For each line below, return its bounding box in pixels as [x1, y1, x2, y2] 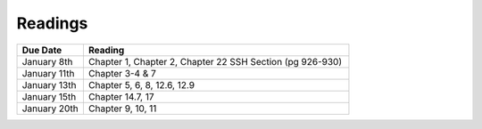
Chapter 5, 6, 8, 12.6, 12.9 [87, 78, 195, 91]
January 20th [21, 102, 79, 115]
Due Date [21, 44, 62, 56]
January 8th [21, 55, 73, 68]
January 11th [21, 67, 75, 79]
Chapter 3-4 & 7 [87, 67, 156, 79]
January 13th [21, 78, 77, 91]
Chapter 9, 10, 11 [87, 102, 157, 115]
